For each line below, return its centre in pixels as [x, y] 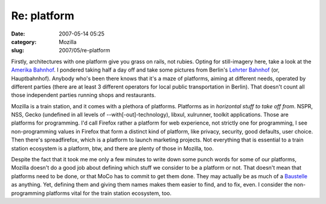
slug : [18, 51]
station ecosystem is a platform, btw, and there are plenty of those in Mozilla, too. [113, 148]
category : [24, 42]
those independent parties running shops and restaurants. [84, 95]
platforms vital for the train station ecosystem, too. [109, 193]
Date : [18, 34]
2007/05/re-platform [85, 51]
